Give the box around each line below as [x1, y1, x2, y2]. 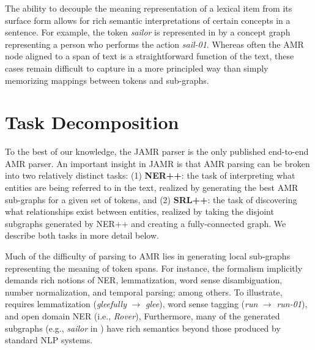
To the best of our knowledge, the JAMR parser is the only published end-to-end [5, 145, 309, 158]
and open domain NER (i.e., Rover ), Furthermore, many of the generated [5, 310, 280, 322]
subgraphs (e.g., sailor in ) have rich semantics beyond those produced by [5, 321, 281, 334]
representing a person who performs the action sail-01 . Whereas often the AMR [5, 37, 304, 50]
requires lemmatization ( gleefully [5, 297, 127, 310]
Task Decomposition [5, 110, 179, 135]
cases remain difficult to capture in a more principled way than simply [5, 61, 269, 74]
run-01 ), [276, 297, 308, 310]
